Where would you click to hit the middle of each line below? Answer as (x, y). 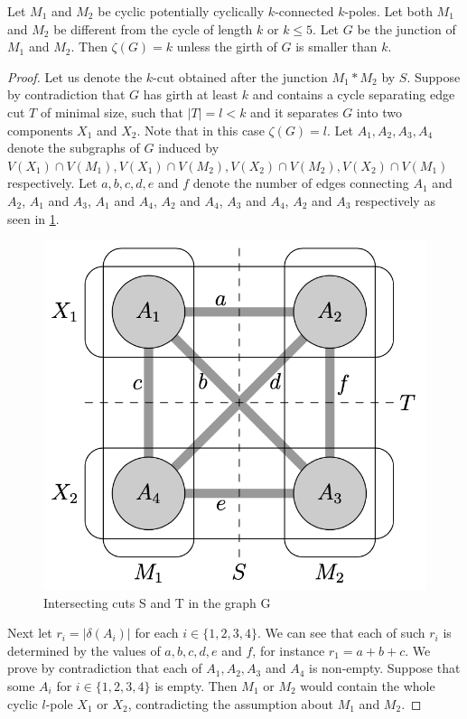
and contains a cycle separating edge (354, 94)
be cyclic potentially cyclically (181, 11)
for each (157, 633)
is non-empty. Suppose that (384, 668)
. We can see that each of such (341, 633)
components (40, 130)
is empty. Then (196, 685)
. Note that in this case (201, 130)
